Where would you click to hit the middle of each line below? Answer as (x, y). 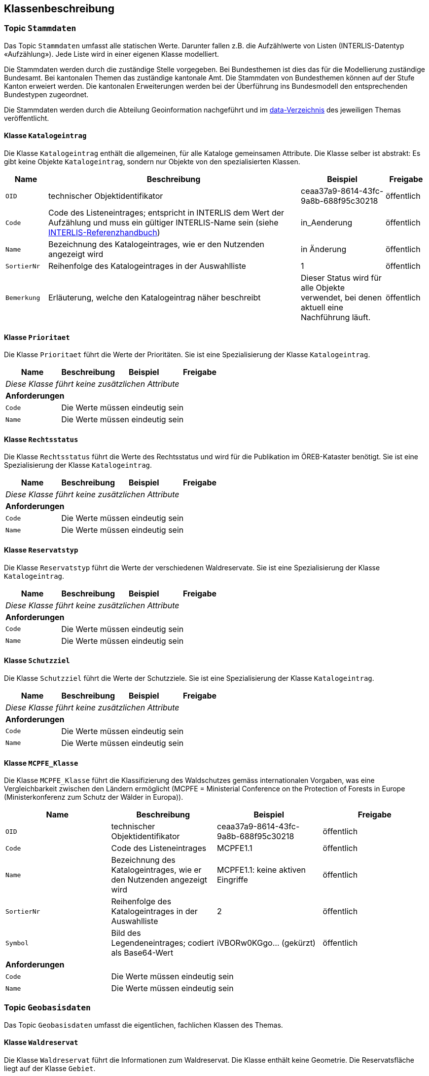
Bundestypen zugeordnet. (46, 94)
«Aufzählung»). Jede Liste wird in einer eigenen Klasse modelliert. (111, 54)
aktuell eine (322, 308)
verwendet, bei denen (341, 298)
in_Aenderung (327, 223)
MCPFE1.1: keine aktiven (262, 870)
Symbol (17, 943)
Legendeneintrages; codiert (163, 943)
